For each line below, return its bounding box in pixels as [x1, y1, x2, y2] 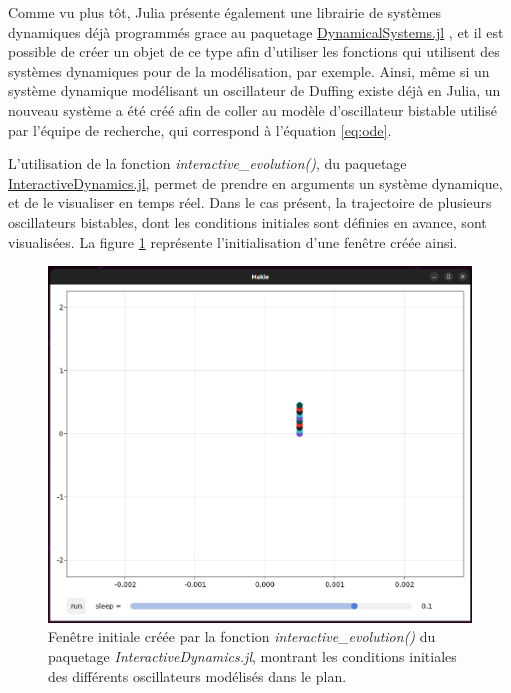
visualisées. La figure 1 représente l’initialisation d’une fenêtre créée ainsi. [8, 231, 458, 252]
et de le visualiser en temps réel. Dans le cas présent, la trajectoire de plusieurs [8, 192, 492, 213]
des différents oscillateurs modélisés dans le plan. [48, 665, 347, 686]
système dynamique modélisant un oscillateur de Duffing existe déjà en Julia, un [8, 80, 501, 101]
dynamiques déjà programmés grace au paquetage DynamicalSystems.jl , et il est [8, 21, 504, 42]
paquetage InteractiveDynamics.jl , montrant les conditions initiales [48, 646, 457, 667]
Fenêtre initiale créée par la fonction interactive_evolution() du [48, 626, 436, 647]
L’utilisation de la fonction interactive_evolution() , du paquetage [8, 153, 407, 174]
